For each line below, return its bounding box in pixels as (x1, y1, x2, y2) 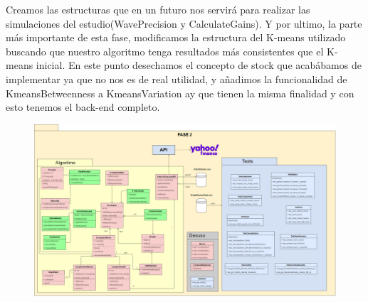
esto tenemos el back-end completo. (6, 99, 160, 114)
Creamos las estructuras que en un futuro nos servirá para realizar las (6, 2, 310, 16)
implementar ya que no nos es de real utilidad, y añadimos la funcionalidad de (6, 71, 347, 86)
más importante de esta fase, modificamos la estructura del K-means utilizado (6, 30, 346, 45)
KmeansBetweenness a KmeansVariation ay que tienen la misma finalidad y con (6, 85, 354, 100)
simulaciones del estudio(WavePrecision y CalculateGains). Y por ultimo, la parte (6, 16, 362, 31)
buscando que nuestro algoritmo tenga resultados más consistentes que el (6, 43, 324, 58)
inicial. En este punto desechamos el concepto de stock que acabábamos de (36, 58, 362, 72)
